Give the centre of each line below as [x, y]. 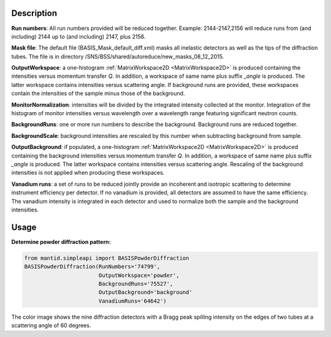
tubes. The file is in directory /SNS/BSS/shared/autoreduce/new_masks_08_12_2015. [118, 56]
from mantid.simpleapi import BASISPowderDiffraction [107, 258]
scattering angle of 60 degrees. [51, 325]
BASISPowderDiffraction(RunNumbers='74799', [92, 267]
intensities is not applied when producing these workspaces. [88, 173]
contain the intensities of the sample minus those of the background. [98, 93]
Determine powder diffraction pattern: [61, 241]
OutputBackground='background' [145, 292]
